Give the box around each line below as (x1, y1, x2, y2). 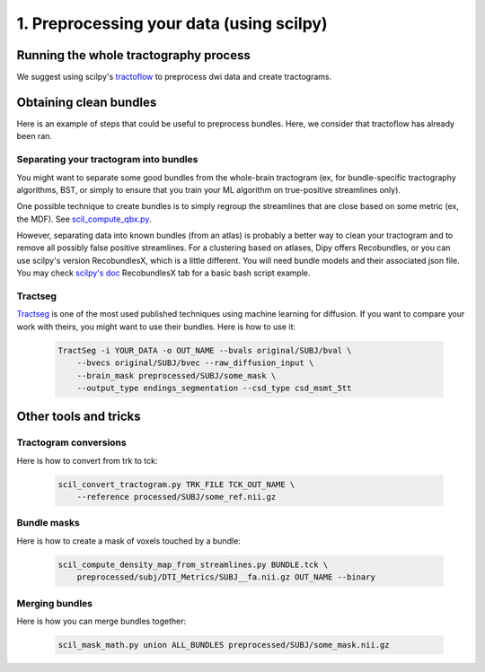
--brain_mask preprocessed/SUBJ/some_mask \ (76, 371, 277, 380)
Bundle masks (16, 517, 80, 529)
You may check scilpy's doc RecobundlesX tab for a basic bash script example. (16, 267, 311, 278)
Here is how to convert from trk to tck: (16, 455, 158, 466)
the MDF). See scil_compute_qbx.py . (16, 214, 152, 224)
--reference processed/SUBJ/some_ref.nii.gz (76, 492, 277, 502)
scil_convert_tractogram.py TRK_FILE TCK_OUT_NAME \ (57, 479, 295, 489)
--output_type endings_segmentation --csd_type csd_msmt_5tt (76, 382, 352, 393)
